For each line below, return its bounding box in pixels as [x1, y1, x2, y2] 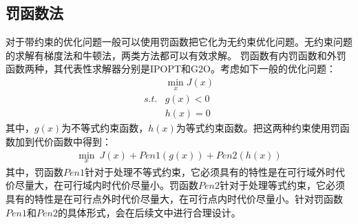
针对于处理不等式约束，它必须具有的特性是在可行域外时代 [84, 164, 345, 179]
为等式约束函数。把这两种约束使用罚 [176, 121, 340, 135]
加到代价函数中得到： [14, 134, 112, 148]
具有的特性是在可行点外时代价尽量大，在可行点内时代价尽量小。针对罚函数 [6, 191, 343, 205]
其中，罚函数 [6, 164, 63, 179]
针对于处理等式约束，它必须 [219, 178, 345, 192]
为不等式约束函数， [61, 121, 149, 135]
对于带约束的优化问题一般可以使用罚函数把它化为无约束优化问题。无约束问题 [6, 34, 352, 49]
